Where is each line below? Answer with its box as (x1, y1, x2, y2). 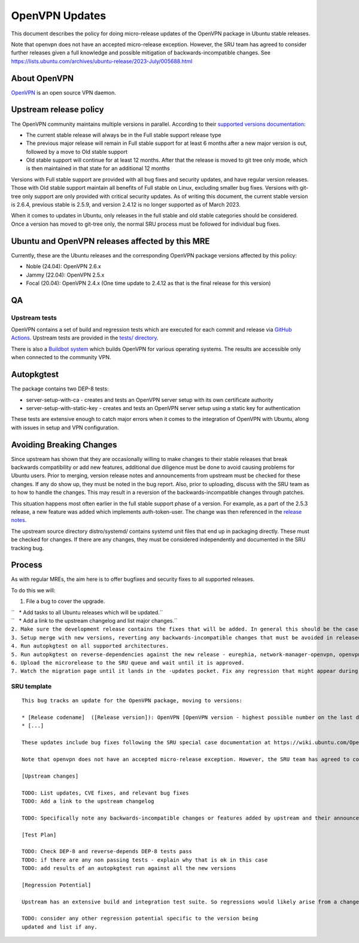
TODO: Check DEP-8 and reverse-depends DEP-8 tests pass (22, 848, 193, 855)
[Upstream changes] (22, 772, 79, 780)
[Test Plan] (22, 831, 57, 838)
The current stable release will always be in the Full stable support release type (26, 131, 221, 138)
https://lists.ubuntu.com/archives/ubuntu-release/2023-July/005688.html (11, 57, 193, 65)
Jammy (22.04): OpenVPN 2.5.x (26, 271, 105, 278)
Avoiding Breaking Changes (11, 439, 117, 450)
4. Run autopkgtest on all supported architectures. (11, 642, 169, 650)
